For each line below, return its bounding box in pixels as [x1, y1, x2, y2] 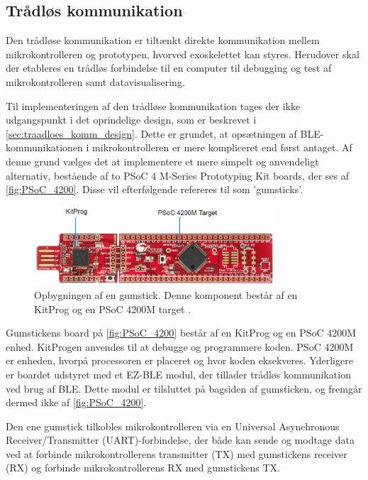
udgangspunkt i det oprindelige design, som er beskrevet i [6, 112, 257, 127]
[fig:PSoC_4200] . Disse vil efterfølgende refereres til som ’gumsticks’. [6, 182, 303, 197]
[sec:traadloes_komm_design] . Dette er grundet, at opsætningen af [6, 126, 297, 141]
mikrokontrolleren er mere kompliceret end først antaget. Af [92, 140, 352, 155]
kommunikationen [6, 140, 83, 155]
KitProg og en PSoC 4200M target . [34, 301, 191, 316]
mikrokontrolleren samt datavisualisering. [6, 74, 185, 89]
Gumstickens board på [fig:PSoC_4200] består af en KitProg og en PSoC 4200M [6, 325, 357, 340]
